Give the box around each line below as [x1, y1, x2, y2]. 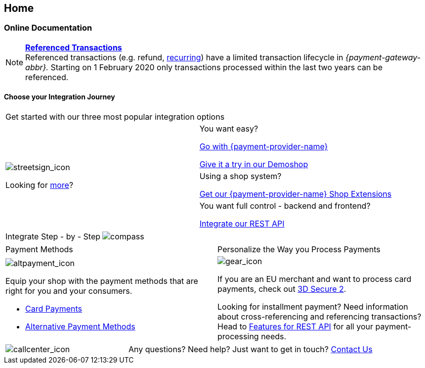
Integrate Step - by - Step [5, 231, 101, 242]
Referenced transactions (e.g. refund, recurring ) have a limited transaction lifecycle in [25, 52, 343, 62]
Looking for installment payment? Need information [217, 302, 408, 312]
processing [217, 331, 259, 342]
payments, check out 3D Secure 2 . [217, 284, 346, 294]
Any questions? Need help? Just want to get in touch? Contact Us [128, 344, 373, 355]
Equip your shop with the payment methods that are [5, 276, 198, 286]
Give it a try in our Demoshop [199, 159, 308, 170]
